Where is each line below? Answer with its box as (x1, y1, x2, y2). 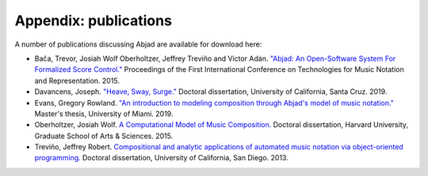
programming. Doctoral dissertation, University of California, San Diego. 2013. (34, 153, 289, 163)
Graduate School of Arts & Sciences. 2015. (34, 131, 174, 140)
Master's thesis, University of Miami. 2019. (34, 109, 174, 118)
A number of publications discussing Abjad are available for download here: (14, 39, 262, 49)
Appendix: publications (14, 12, 172, 29)
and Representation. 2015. (34, 76, 120, 85)
